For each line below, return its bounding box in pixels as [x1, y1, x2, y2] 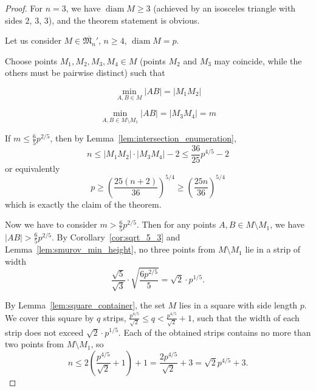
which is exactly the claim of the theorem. [5, 197, 162, 210]
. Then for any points [136, 218, 216, 231]
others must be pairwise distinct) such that [5, 66, 165, 79]
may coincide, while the [214, 54, 302, 67]
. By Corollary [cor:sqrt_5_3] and [52, 230, 180, 243]
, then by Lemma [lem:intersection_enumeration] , [50, 132, 236, 144]
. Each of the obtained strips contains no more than [118, 325, 311, 338]
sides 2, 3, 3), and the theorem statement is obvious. [5, 13, 200, 26]
